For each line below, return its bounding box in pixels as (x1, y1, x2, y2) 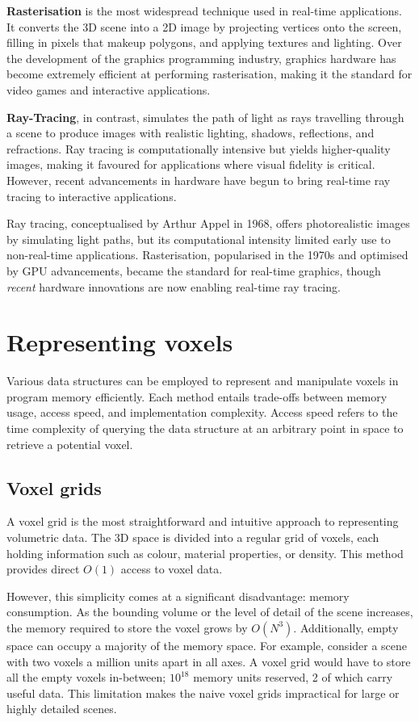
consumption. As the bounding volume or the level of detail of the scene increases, (6, 603, 413, 620)
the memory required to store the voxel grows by (6, 619, 248, 636)
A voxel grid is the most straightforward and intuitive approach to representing (6, 513, 399, 530)
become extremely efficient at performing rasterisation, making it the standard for (6, 65, 413, 82)
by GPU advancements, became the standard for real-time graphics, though (6, 262, 381, 279)
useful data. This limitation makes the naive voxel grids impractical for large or (6, 684, 400, 701)
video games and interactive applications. (6, 81, 211, 98)
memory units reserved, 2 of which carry (193, 669, 393, 686)
